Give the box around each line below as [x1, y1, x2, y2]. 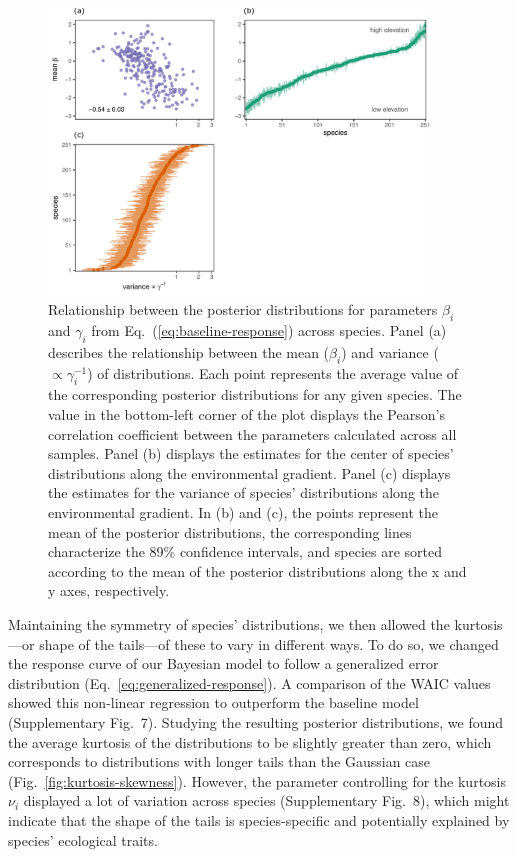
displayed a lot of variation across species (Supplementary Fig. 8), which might [23, 790, 510, 811]
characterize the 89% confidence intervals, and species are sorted [48, 541, 443, 562]
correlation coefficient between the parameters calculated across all [48, 423, 457, 444]
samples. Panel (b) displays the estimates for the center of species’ [48, 443, 454, 464]
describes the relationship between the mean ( [48, 341, 330, 362]
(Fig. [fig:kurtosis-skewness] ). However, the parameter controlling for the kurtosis [8, 770, 507, 791]
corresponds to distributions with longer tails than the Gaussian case [8, 751, 431, 772]
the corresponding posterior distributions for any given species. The [48, 384, 462, 405]
